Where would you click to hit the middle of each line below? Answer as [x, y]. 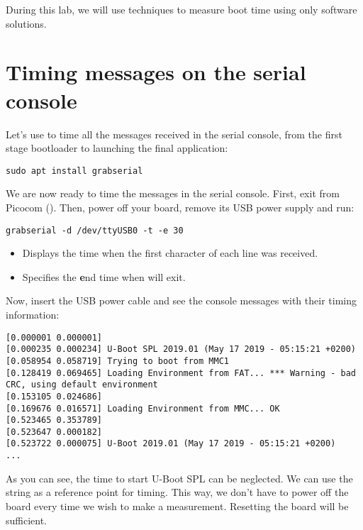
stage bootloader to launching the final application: [117, 148]
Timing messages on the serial [156, 72]
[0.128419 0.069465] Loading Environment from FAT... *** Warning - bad [181, 373]
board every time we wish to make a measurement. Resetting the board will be [177, 506]
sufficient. [27, 520]
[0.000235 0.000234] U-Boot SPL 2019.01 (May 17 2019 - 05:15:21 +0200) [181, 349]
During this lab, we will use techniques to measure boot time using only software [181, 9]
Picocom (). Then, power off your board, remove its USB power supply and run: [180, 207]
